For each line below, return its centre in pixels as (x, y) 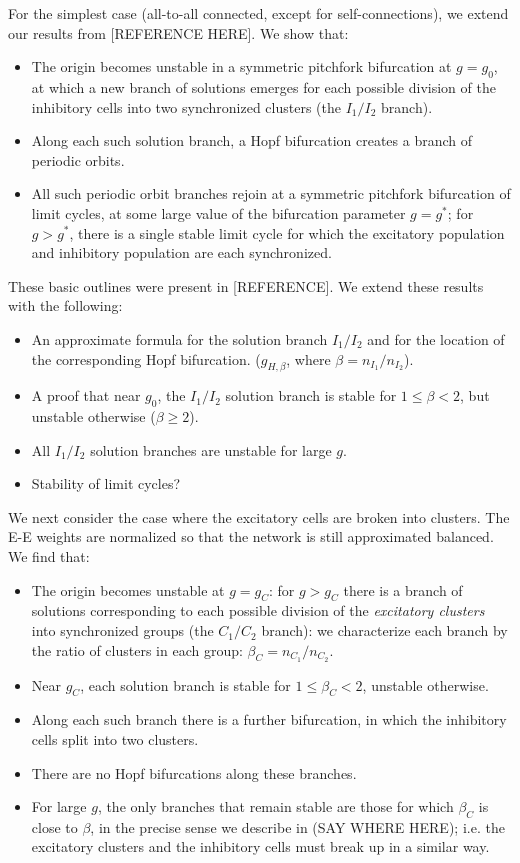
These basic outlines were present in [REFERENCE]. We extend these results (246, 285)
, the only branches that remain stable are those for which (275, 806)
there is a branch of (403, 589)
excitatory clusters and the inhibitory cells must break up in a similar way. (260, 846)
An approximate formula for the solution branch (179, 338)
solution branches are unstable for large (211, 449)
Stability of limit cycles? (106, 483)
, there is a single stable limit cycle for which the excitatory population (287, 232)
